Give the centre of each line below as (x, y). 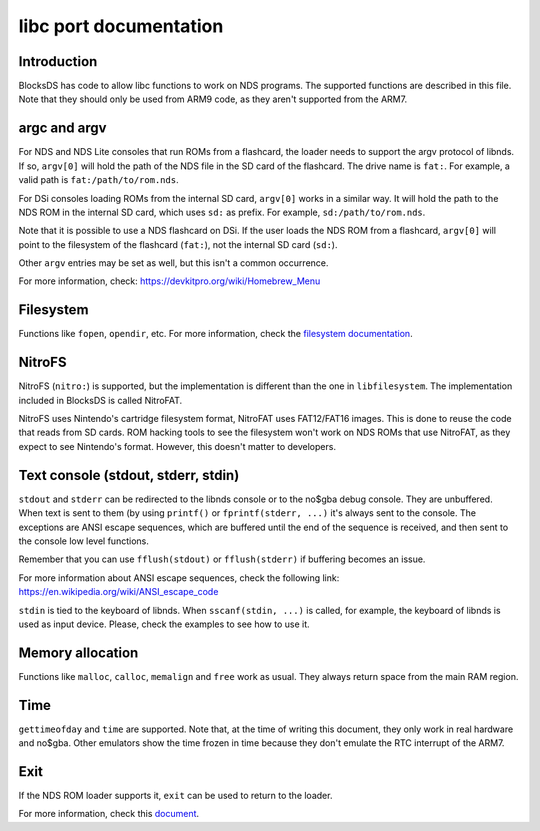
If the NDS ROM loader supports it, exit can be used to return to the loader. (175, 795)
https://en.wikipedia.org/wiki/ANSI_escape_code (118, 592)
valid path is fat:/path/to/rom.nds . (98, 180)
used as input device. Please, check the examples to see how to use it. (164, 624)
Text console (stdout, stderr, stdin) (129, 475)
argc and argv (62, 128)
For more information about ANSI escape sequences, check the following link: (179, 577)
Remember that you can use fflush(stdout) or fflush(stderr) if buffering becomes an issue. (222, 559)
